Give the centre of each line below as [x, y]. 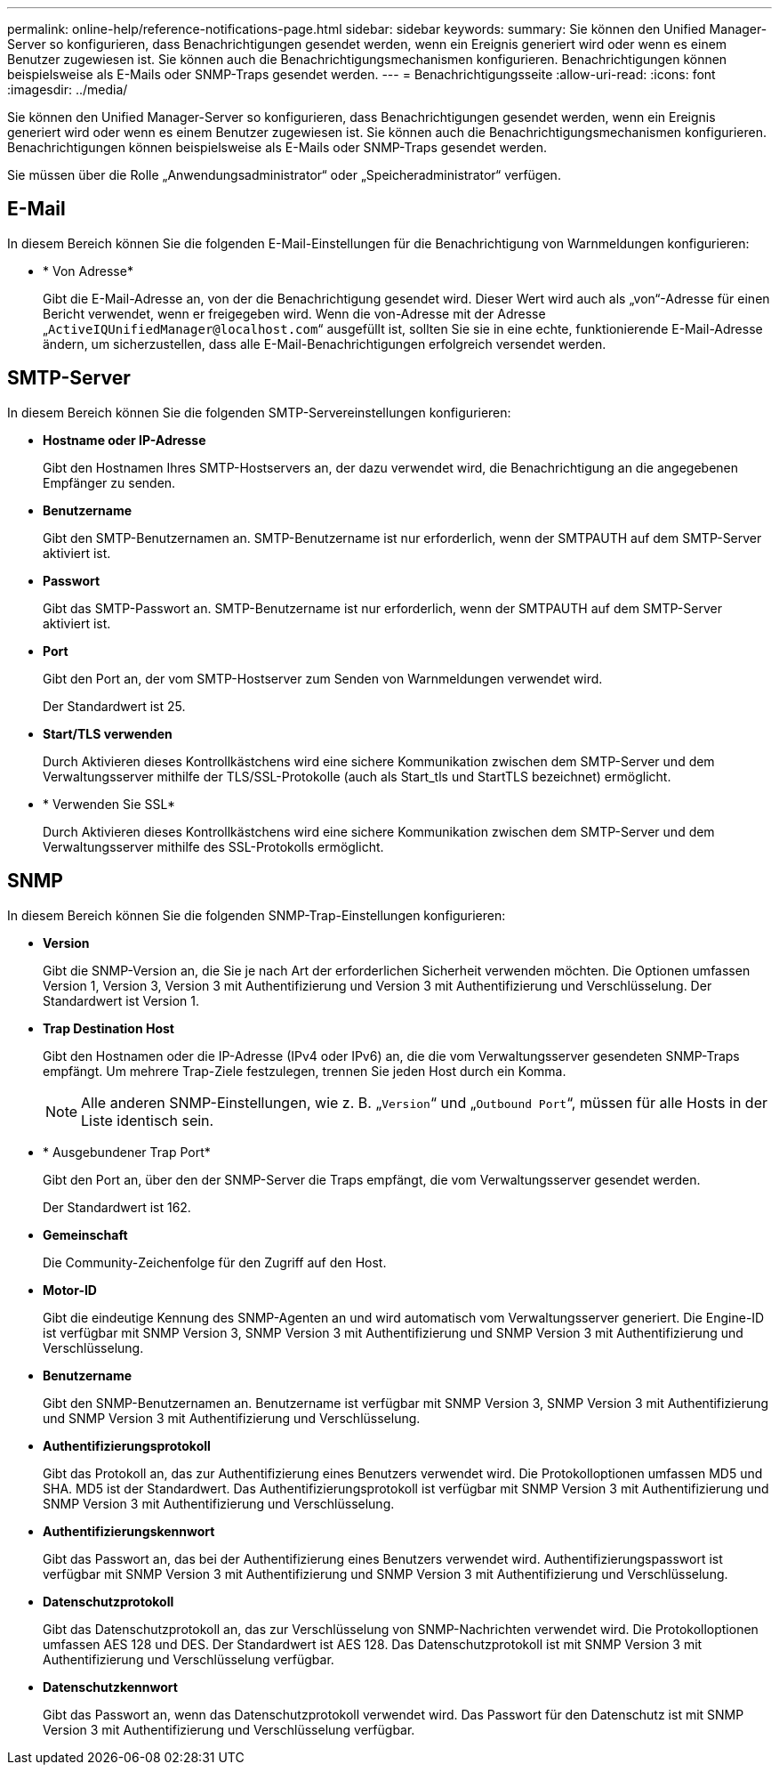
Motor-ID [70, 1290]
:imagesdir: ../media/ [68, 89]
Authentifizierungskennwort [129, 1531]
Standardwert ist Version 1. [121, 1000]
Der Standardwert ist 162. [117, 1207]
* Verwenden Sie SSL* [109, 804]
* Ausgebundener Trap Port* [127, 1152]
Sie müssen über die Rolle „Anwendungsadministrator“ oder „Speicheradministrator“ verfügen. [284, 175]
